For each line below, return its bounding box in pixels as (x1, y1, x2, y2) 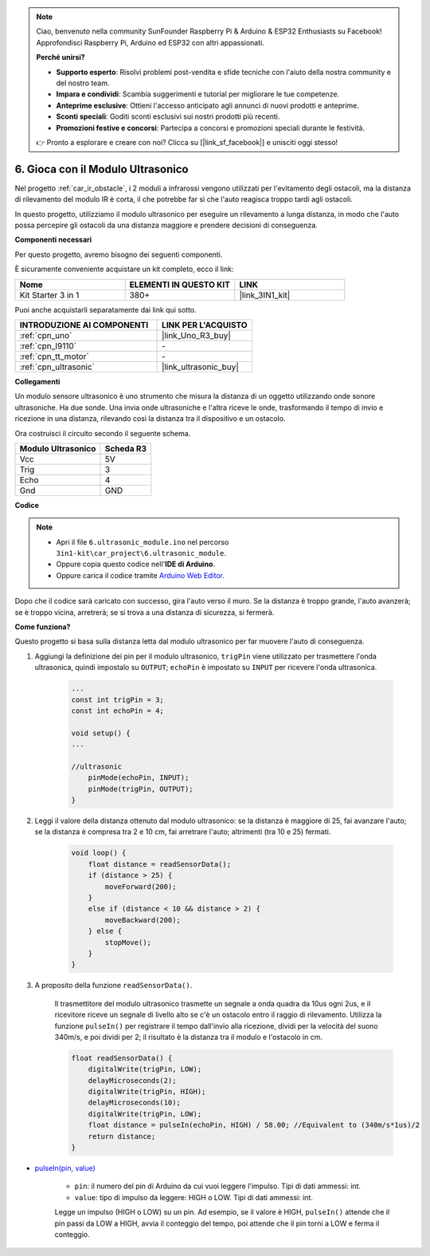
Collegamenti (14, 376, 61, 386)
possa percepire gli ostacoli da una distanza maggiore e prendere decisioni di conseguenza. (14, 220, 318, 230)
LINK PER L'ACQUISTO (162, 319, 248, 330)
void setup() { (71, 728, 131, 738)
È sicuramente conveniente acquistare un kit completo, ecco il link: (14, 264, 234, 274)
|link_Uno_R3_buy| (162, 329, 231, 341)
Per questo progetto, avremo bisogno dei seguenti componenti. (14, 250, 223, 259)
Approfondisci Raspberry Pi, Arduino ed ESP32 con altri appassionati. (36, 37, 264, 47)
